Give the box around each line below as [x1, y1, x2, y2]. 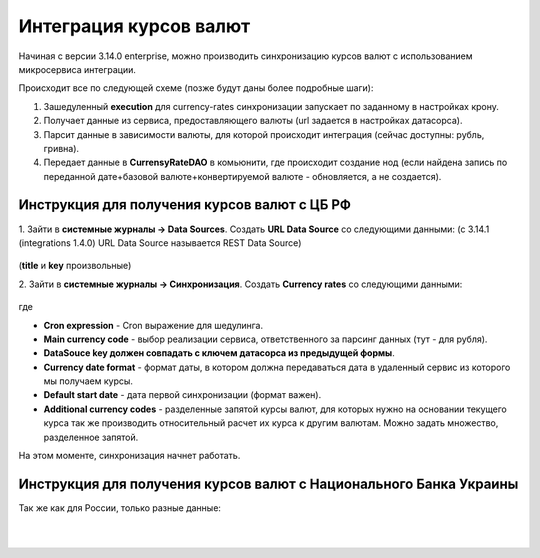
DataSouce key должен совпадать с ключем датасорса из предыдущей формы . [43, 347, 395, 359]
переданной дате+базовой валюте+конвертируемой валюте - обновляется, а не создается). [43, 170, 442, 182]
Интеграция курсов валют [18, 15, 251, 37]
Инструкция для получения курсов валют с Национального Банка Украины [18, 475, 519, 492]
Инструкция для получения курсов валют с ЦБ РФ [18, 196, 352, 214]
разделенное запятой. [43, 431, 139, 443]
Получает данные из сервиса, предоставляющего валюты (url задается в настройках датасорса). [43, 115, 463, 127]
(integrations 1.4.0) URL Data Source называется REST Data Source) [18, 236, 302, 249]
